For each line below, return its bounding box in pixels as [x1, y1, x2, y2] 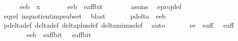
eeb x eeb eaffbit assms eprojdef [19, 1, 182, 11]
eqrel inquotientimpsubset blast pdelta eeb [3, 10, 166, 20]
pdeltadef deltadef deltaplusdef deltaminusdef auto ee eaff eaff [3, 20, 234, 30]
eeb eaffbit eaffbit [26, 29, 91, 39]
